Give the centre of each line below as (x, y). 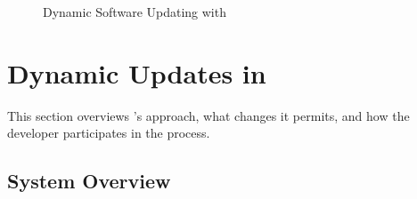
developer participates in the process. (109, 133)
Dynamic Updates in (137, 72)
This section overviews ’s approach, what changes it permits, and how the (208, 115)
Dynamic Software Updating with (135, 12)
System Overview (89, 181)
